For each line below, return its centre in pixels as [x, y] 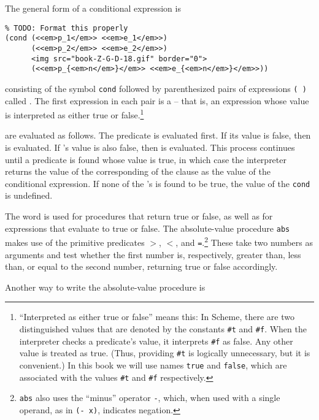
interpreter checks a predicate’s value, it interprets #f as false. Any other [156, 341]
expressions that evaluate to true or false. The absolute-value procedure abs [148, 228]
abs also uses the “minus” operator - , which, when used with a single [150, 398]
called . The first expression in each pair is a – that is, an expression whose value [157, 100]
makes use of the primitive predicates [75, 242]
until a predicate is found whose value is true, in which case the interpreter [146, 159]
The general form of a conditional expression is [93, 8]
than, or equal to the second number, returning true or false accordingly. [141, 266]
